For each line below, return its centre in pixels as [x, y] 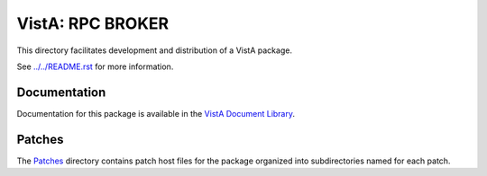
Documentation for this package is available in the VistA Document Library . [156, 113]
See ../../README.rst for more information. [95, 66]
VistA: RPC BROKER [93, 23]
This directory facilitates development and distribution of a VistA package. [155, 50]
